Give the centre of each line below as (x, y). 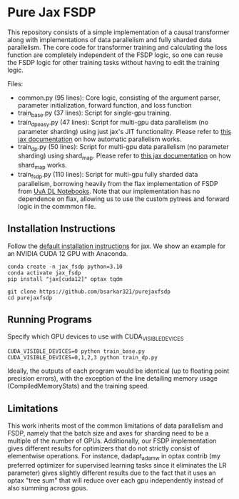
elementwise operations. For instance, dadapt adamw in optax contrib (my (114, 457)
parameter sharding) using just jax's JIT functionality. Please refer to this (124, 131)
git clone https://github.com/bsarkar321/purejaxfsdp (89, 292)
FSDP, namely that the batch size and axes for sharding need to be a (108, 433)
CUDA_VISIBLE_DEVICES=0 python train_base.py (76, 351)
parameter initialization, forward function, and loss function (105, 105)
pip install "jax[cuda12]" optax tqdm (65, 279)
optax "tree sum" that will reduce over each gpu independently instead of (115, 480)
